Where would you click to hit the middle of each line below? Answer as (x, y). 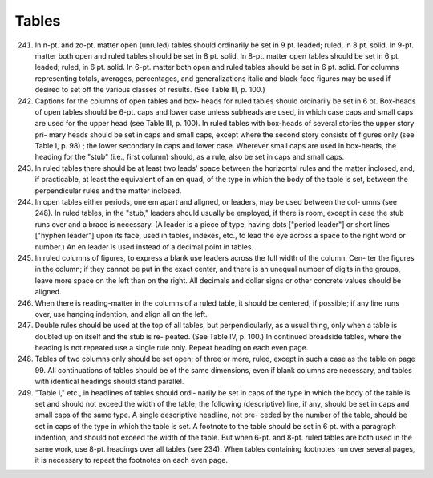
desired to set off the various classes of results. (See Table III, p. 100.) (150, 90)
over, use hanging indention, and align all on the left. (121, 314)
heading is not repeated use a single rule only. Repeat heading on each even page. (172, 348)
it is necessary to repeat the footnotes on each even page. (132, 460)
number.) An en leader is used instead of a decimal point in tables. (144, 247)
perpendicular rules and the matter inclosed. (108, 190)
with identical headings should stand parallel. (109, 382)
